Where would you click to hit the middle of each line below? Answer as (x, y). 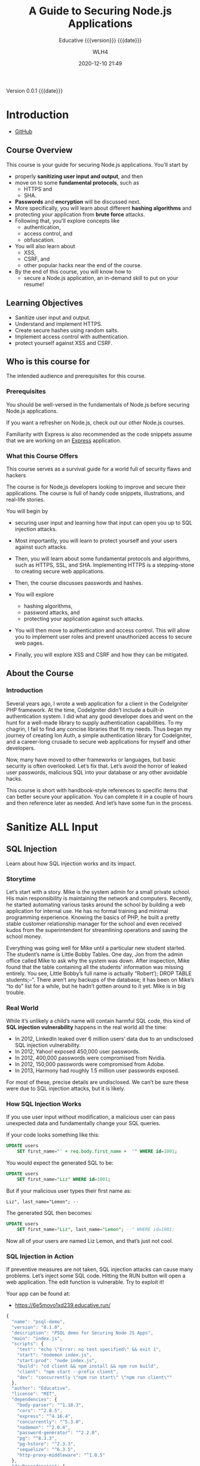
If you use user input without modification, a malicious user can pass (91, 1117)
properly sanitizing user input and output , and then (79, 176)
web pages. (29, 643)
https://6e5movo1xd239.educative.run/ (63, 1305)
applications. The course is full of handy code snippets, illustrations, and (96, 493)
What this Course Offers (42, 456)
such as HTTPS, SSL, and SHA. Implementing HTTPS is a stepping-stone (104, 565)
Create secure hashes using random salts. (67, 330)
